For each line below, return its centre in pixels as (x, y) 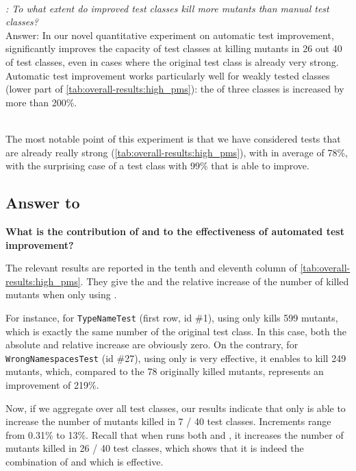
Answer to (43, 203)
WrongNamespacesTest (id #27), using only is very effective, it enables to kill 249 (176, 358)
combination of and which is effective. (85, 461)
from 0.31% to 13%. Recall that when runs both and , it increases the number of (175, 434)
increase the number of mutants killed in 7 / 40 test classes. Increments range (168, 421)
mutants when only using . (61, 294)
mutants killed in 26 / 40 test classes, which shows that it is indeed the (155, 448)
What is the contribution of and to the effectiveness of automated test (175, 231)
